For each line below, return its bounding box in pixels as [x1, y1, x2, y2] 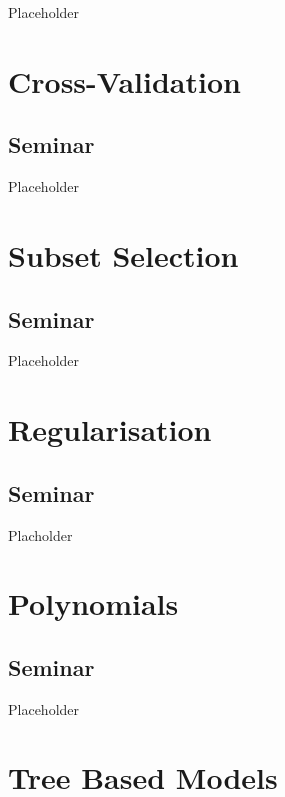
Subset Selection [8, 234, 239, 275]
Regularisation [8, 409, 212, 450]
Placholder [8, 524, 73, 545]
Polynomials [8, 583, 179, 624]
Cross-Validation [8, 60, 241, 101]
